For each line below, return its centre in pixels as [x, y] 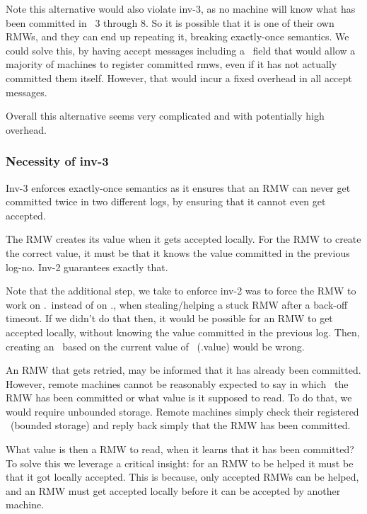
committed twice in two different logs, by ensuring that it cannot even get [166, 201]
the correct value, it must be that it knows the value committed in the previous [178, 252]
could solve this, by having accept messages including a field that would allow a [181, 50]
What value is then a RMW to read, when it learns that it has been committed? [180, 449]
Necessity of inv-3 [57, 161]
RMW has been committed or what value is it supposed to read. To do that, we [179, 398]
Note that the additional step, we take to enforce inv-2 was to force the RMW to [181, 291]
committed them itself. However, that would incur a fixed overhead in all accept [179, 78]
